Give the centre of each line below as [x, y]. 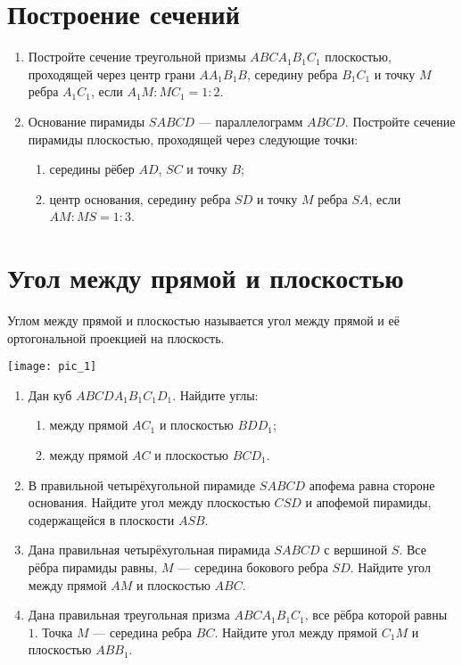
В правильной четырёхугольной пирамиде [142, 484]
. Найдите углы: [215, 394]
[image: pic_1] [52, 367]
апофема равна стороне [372, 484]
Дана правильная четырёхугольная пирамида [149, 550]
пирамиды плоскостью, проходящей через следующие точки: [193, 139]
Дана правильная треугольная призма [129, 615]
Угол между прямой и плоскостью [206, 278]
